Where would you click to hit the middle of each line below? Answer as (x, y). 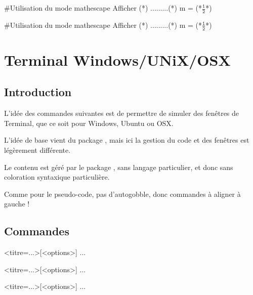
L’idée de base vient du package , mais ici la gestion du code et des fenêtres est (127, 140)
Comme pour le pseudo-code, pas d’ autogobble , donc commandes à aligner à (122, 194)
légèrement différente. (37, 150)
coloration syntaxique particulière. (57, 177)
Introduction (38, 92)
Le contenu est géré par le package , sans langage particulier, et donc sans (119, 167)
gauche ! (17, 204)
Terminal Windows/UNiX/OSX (117, 59)
